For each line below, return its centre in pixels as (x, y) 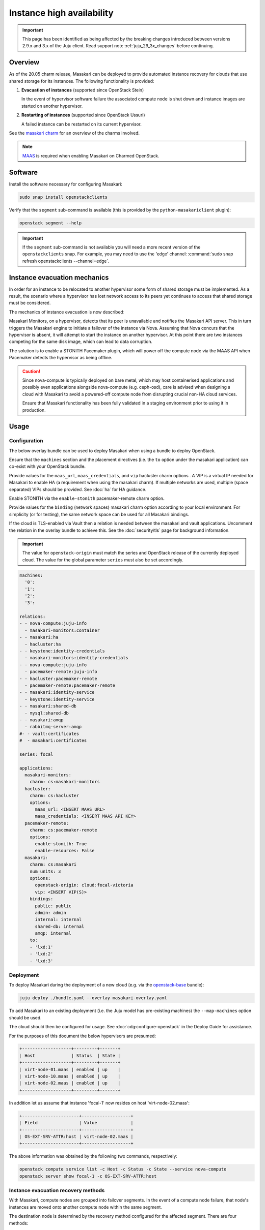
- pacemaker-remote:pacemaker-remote (70, 686)
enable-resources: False (65, 851)
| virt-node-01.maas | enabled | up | (70, 1069)
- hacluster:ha (43, 644)
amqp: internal (53, 933)
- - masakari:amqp (41, 720)
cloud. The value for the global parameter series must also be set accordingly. (103, 560)
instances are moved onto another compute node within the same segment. (85, 1207)
